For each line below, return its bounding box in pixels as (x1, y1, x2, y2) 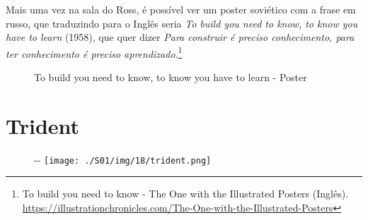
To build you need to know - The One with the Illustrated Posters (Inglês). (22, 186, 349, 201)
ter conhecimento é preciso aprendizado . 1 (6, 44, 183, 61)
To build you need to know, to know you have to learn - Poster (34, 70, 307, 85)
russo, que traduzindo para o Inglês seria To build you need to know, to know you (6, 16, 358, 30)
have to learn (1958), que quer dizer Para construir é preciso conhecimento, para (6, 30, 355, 44)
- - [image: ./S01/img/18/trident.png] (34, 152, 212, 166)
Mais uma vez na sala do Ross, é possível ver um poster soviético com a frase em (6, 2, 356, 16)
